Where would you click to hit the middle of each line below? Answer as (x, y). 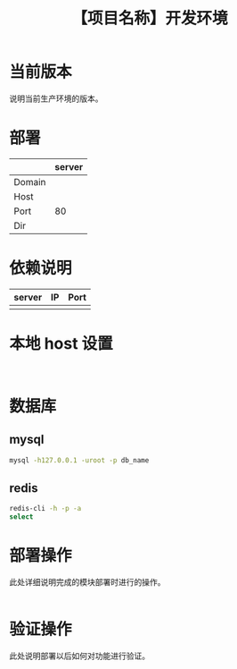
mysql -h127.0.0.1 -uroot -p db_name (79, 460)
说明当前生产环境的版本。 (56, 98)
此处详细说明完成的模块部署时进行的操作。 (87, 582)
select (21, 517)
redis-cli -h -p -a (45, 509)
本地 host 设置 (61, 343)
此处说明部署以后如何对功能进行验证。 (79, 656)
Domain (30, 182)
